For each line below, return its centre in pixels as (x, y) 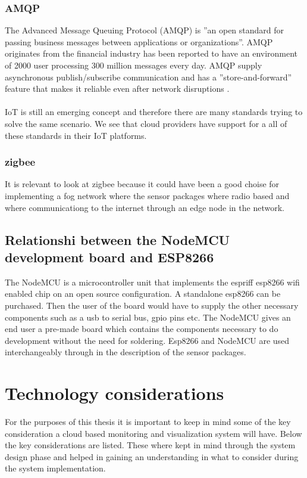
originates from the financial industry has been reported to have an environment (151, 53)
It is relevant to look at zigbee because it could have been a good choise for (142, 184)
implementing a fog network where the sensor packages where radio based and (147, 195)
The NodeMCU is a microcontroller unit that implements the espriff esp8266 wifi (152, 282)
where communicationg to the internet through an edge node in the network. (145, 207)
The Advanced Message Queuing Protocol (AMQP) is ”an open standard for (145, 30)
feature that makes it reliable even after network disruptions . (117, 89)
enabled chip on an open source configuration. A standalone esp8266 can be (143, 294)
